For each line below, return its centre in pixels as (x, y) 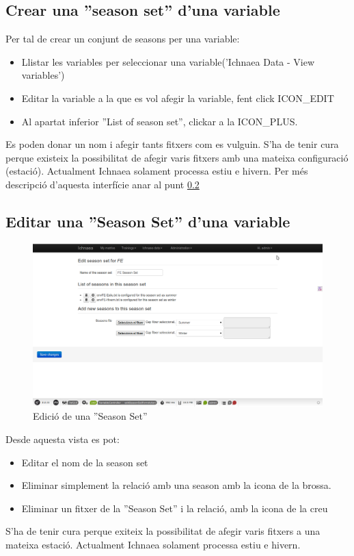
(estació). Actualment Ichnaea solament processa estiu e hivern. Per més (157, 171)
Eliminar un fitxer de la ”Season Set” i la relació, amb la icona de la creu (175, 508)
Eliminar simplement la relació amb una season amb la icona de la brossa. (176, 485)
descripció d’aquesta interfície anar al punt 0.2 (103, 184)
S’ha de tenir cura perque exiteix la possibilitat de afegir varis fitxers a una (163, 531)
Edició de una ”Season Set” (90, 416)
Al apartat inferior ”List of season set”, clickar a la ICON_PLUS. (160, 121)
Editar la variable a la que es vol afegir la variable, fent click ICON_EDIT (178, 98)
